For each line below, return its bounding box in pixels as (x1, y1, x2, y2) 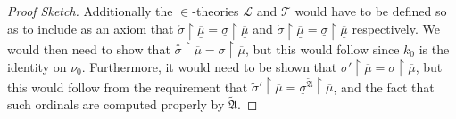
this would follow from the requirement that (7, 77, 248, 96)
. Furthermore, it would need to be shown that (81, 57, 337, 75)
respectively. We (352, 19, 440, 37)
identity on (7, 57, 67, 75)
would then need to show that (7, 39, 170, 58)
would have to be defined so (294, 2, 447, 20)
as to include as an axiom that (7, 19, 174, 37)
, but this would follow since (245, 39, 400, 58)
